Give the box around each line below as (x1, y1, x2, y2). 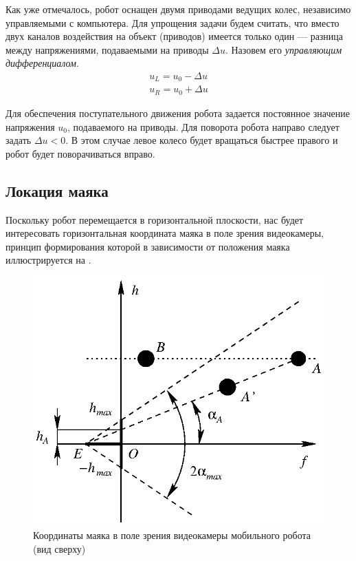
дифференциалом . (5, 56, 79, 70)
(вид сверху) (33, 541, 86, 555)
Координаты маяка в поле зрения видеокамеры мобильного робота (33, 528, 311, 542)
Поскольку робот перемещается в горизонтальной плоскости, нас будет (5, 212, 304, 226)
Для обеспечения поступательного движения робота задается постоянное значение (5, 105, 350, 120)
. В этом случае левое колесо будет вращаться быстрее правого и (65, 133, 338, 147)
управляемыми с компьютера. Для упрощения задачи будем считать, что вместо (5, 15, 340, 30)
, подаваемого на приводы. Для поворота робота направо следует (67, 119, 340, 134)
